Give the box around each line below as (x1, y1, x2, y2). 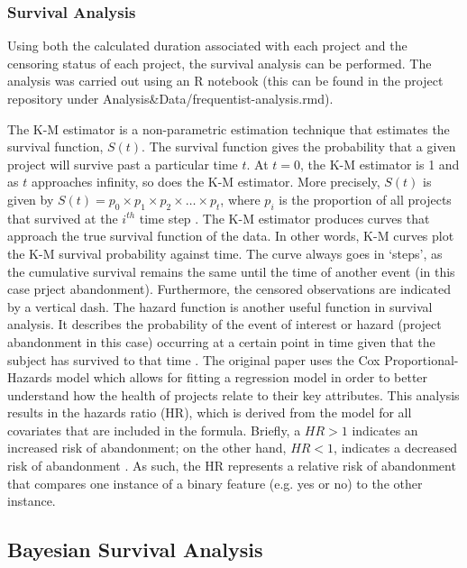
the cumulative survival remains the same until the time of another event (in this (7, 261, 455, 280)
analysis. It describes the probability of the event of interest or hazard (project (7, 315, 442, 334)
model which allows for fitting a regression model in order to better (56, 368, 428, 387)
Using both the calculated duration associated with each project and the (7, 36, 407, 55)
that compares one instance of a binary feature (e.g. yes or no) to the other (7, 473, 423, 492)
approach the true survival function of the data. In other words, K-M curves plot (7, 226, 454, 245)
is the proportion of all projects (279, 189, 452, 208)
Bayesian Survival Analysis (7, 536, 263, 563)
